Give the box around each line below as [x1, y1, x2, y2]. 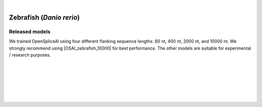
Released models [9, 28, 50, 35]
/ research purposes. [9, 52, 51, 58]
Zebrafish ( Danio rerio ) [9, 13, 80, 21]
